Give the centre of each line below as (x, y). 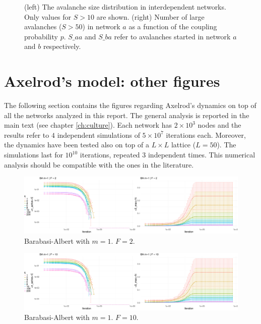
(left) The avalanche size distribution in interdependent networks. (125, 7)
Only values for (48, 16)
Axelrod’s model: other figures (112, 81)
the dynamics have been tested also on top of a (77, 145)
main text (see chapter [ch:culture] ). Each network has (88, 125)
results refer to (27, 134)
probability (41, 36)
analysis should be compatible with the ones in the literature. (99, 164)
